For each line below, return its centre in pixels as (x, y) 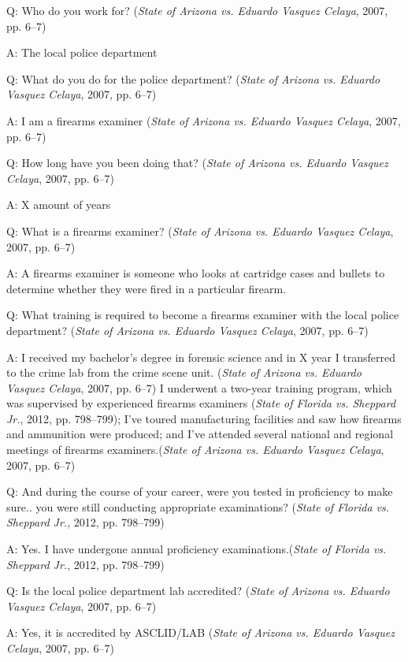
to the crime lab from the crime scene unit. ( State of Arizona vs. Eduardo (184, 372)
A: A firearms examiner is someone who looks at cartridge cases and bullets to (196, 273)
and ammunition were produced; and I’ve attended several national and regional (200, 434)
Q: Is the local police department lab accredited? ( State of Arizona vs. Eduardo (198, 591)
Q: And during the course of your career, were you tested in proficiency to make (200, 491)
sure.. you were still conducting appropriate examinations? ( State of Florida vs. (198, 506)
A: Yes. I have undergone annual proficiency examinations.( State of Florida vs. (197, 549)
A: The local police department (82, 52)
